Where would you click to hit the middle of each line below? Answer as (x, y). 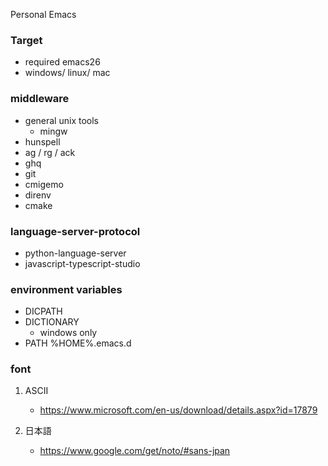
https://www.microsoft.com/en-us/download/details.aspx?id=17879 (178, 410)
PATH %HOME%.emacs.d (78, 343)
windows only (68, 333)
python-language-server (75, 253)
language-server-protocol (75, 231)
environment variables (66, 289)
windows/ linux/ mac (67, 73)
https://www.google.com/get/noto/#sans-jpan (135, 451)
